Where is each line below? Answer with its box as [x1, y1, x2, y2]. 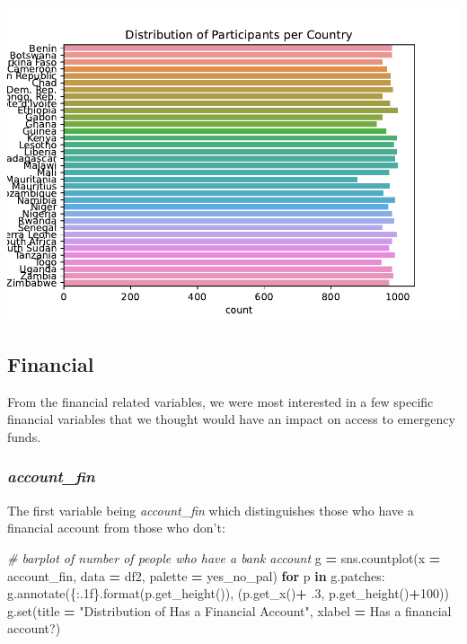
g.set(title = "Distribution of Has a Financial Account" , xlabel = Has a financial [7, 601, 452, 620]
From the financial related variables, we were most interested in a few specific [7, 392, 434, 410]
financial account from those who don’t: [7, 518, 225, 537]
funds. [7, 427, 41, 446]
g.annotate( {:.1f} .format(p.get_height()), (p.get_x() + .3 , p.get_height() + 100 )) [7, 584, 449, 603]
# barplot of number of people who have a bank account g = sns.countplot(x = [7, 548, 441, 567]
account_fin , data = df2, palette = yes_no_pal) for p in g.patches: [7, 566, 385, 585]
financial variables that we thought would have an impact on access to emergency [7, 410, 455, 428]
